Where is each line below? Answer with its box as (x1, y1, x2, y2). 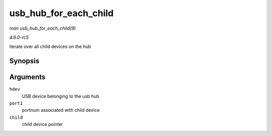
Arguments (9, 73, 46, 82)
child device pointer (22, 121, 63, 127)
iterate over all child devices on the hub (9, 43, 91, 50)
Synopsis (9, 57, 40, 65)
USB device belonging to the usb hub (22, 93, 99, 99)
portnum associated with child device (22, 107, 100, 113)
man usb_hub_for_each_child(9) (9, 25, 76, 31)
